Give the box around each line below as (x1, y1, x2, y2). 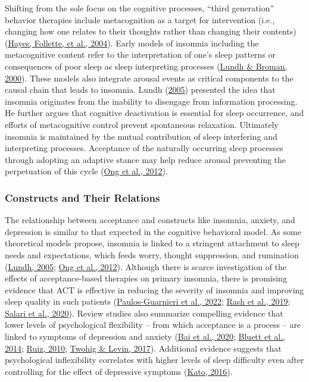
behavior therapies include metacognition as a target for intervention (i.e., (5, 13, 275, 26)
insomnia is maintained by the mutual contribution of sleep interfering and (5, 130, 277, 142)
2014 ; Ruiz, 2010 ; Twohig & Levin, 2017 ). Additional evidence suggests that (5, 342, 282, 354)
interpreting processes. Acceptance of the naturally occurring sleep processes (5, 142, 283, 154)
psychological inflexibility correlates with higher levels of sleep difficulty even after (5, 353, 304, 366)
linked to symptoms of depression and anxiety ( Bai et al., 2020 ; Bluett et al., (5, 330, 285, 343)
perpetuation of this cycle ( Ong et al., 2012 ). (5, 165, 168, 177)
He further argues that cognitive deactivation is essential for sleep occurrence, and (5, 107, 304, 119)
